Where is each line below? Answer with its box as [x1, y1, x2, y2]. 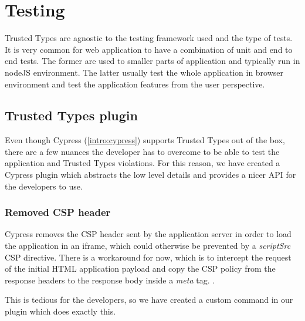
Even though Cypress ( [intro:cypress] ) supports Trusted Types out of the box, [5, 134, 285, 146]
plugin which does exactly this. [5, 305, 116, 317]
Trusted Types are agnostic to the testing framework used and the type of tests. [5, 32, 293, 44]
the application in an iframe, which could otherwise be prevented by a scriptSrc [5, 239, 291, 252]
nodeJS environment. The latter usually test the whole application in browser [5, 66, 284, 78]
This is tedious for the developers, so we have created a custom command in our [5, 293, 293, 306]
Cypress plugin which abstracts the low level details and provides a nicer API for [5, 168, 296, 181]
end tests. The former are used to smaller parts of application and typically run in [5, 55, 300, 67]
